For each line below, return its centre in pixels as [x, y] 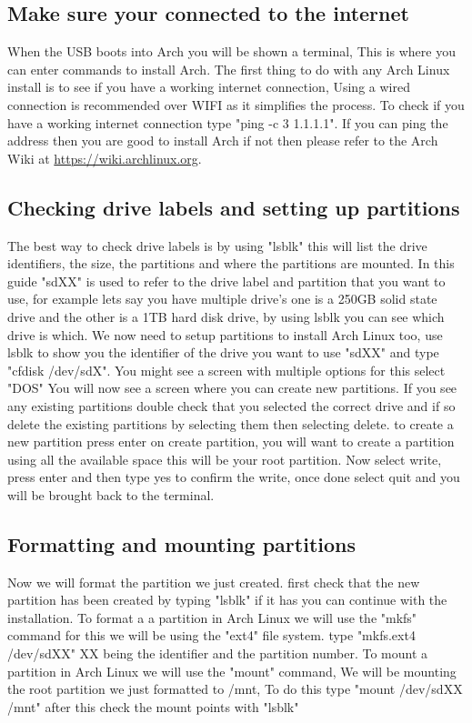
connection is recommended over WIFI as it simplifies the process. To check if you [236, 104]
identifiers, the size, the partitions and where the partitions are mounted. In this [231, 263]
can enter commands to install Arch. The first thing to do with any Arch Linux [229, 69]
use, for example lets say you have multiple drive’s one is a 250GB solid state [222, 299]
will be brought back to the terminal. [111, 494]
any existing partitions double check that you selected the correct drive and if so [231, 405]
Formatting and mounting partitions [181, 543]
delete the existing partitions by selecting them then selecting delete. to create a [231, 423]
